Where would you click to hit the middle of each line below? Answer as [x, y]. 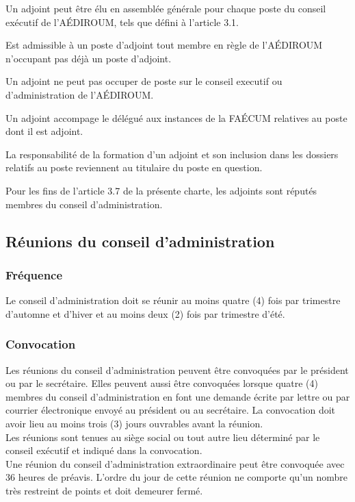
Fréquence [34, 274]
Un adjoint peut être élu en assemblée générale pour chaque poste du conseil [166, 8]
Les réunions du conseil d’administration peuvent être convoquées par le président [177, 369]
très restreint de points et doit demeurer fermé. [104, 490]
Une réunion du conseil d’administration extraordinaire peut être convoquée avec [175, 463]
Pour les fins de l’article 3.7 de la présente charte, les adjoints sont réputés [161, 190]
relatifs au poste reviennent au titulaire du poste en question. [134, 167]
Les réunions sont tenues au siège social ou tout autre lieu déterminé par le [163, 437]
